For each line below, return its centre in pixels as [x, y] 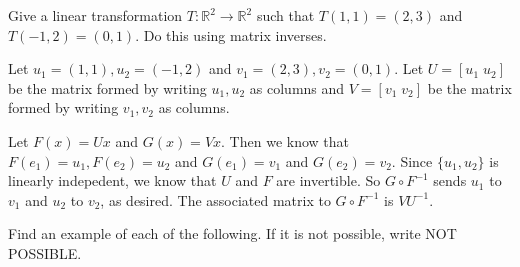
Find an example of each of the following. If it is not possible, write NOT [232, 233]
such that [285, 15]
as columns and [297, 87]
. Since [412, 160]
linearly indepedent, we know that [112, 180]
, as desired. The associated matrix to [215, 199]
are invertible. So [328, 180]
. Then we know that [285, 140]
